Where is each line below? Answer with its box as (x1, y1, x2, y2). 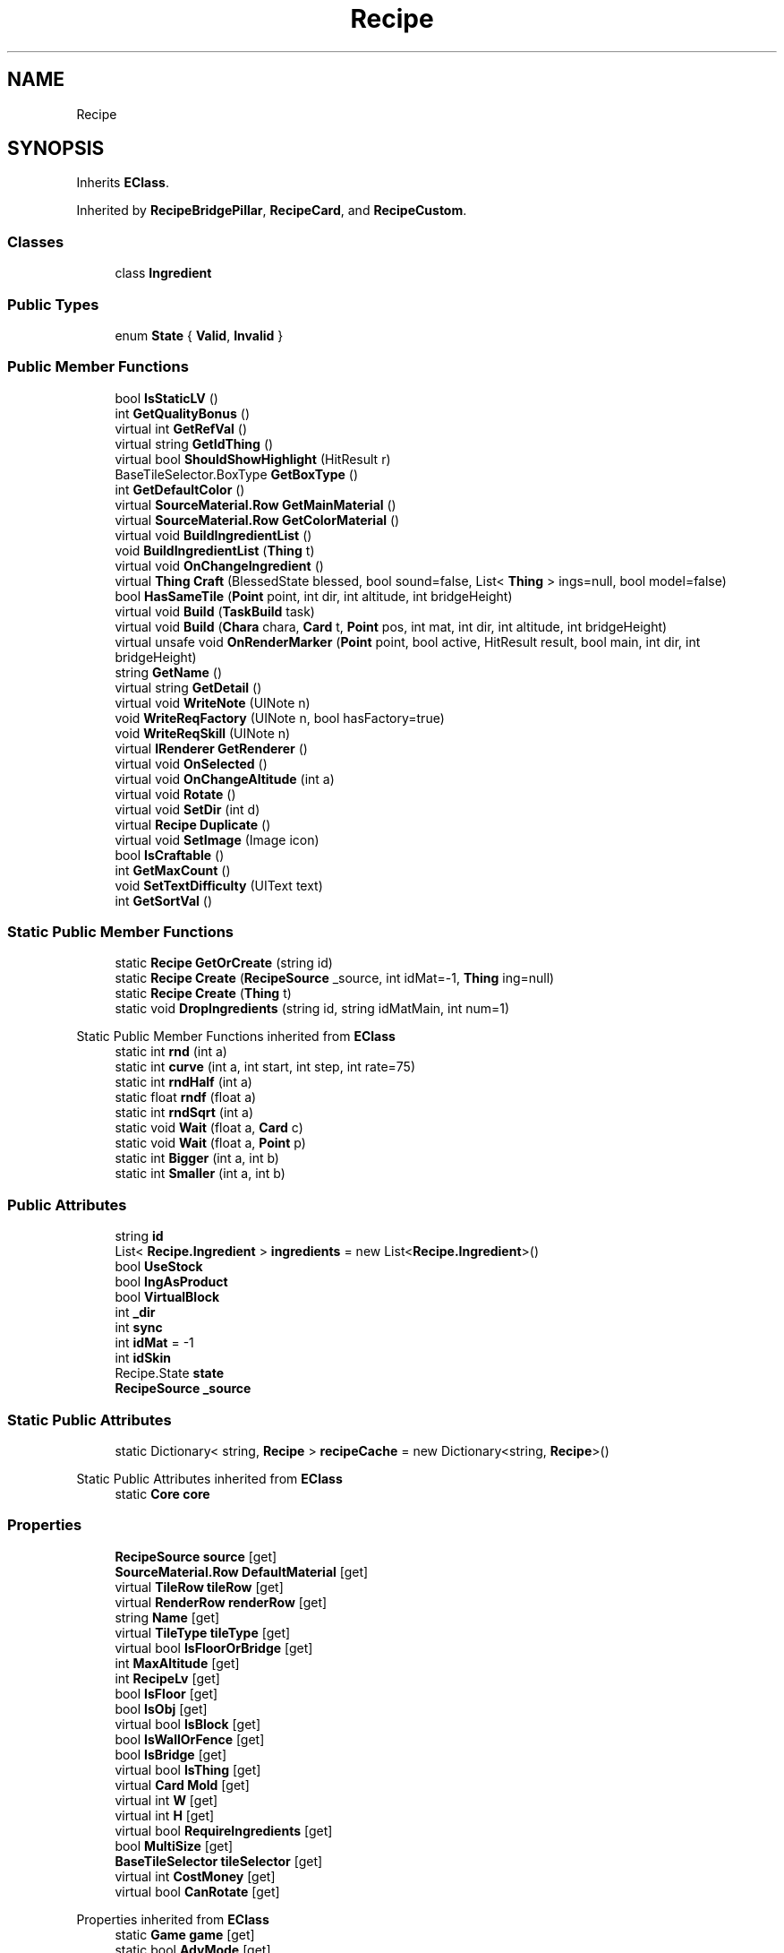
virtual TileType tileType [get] (115, 1624, 291, 1640)
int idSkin (115, 1350, 171, 1366)
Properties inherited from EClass (76, 1911, 269, 1927)
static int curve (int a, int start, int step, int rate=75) (115, 1059, 416, 1075)
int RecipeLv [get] (115, 1670, 220, 1686)
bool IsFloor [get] (115, 1685, 218, 1701)
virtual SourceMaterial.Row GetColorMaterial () (115, 512, 400, 528)
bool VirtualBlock (115, 1289, 220, 1305)
